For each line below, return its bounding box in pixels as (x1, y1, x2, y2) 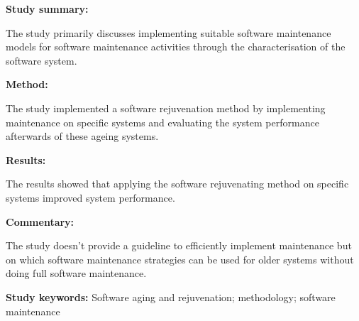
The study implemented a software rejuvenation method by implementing (6, 100, 326, 115)
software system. (6, 53, 77, 67)
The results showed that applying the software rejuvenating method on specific (6, 176, 349, 191)
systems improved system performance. (6, 190, 175, 205)
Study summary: (6, 1, 89, 16)
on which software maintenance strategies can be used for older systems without (6, 251, 354, 266)
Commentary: (6, 214, 74, 229)
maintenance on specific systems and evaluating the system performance (6, 114, 319, 129)
